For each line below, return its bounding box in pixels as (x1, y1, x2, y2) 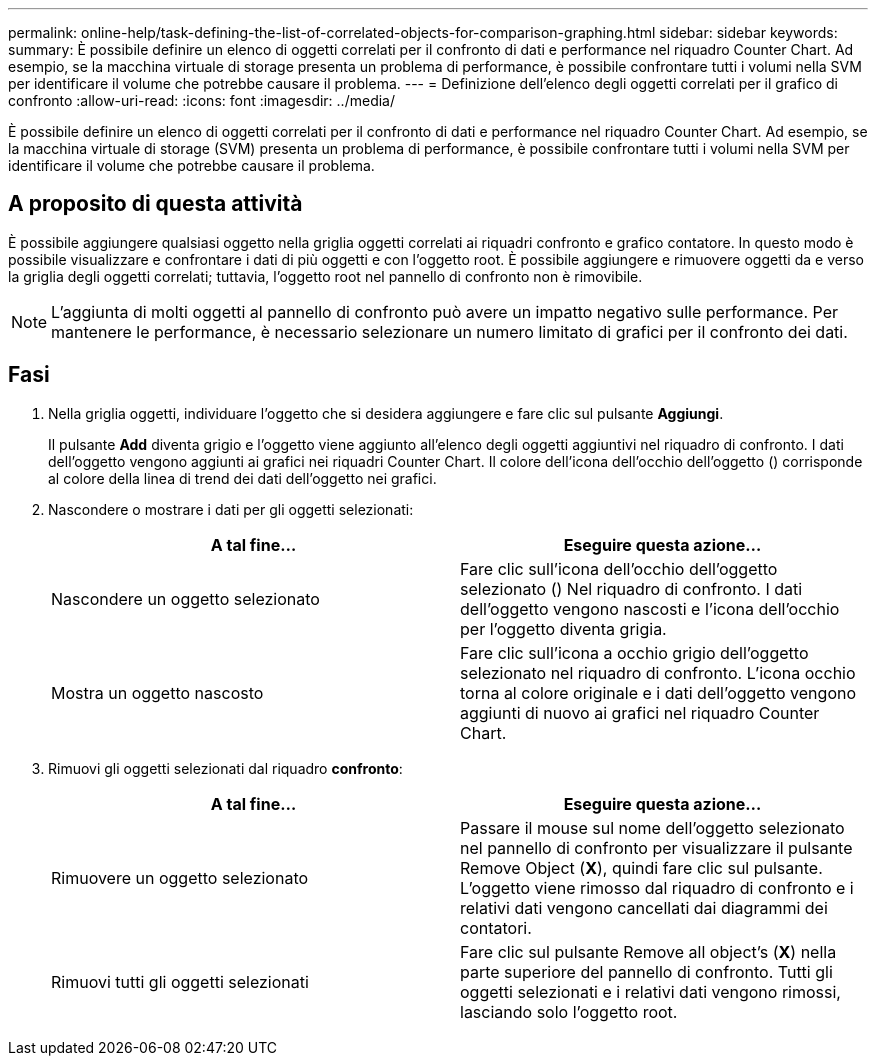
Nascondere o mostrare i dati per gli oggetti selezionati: (48, 500, 414, 518)
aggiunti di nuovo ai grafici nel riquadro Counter (460, 702, 820, 723)
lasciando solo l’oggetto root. (460, 1001, 678, 1022)
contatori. (460, 917, 532, 938)
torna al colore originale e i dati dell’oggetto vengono (460, 682, 857, 703)
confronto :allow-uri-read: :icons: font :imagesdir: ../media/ (8, 92, 395, 109)
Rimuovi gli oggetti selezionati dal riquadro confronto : (48, 759, 403, 777)
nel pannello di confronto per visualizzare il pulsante (460, 837, 853, 858)
